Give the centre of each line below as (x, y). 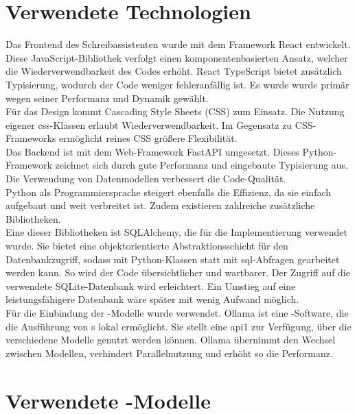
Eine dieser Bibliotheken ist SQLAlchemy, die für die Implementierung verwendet (176, 232)
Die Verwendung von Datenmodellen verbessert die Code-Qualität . (146, 179)
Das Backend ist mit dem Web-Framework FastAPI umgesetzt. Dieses (152, 151)
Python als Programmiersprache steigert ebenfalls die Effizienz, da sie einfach (169, 192)
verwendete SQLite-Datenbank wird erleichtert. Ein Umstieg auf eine (151, 285)
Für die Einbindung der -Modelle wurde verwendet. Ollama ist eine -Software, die (177, 313)
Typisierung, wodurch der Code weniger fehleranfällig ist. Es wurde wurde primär (177, 84)
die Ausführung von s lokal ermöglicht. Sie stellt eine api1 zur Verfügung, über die (178, 326)
